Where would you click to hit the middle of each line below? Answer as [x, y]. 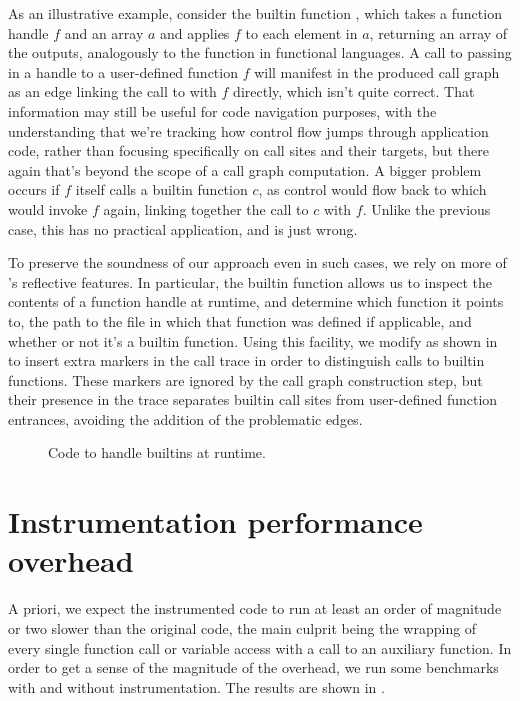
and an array [104, 32]
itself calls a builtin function [161, 189]
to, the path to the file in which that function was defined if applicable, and [240, 320]
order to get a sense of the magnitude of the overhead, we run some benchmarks [253, 667]
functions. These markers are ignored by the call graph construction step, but [245, 379]
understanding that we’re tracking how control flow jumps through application [248, 130]
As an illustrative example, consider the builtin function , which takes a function [255, 13]
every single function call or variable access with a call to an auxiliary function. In [260, 647]
